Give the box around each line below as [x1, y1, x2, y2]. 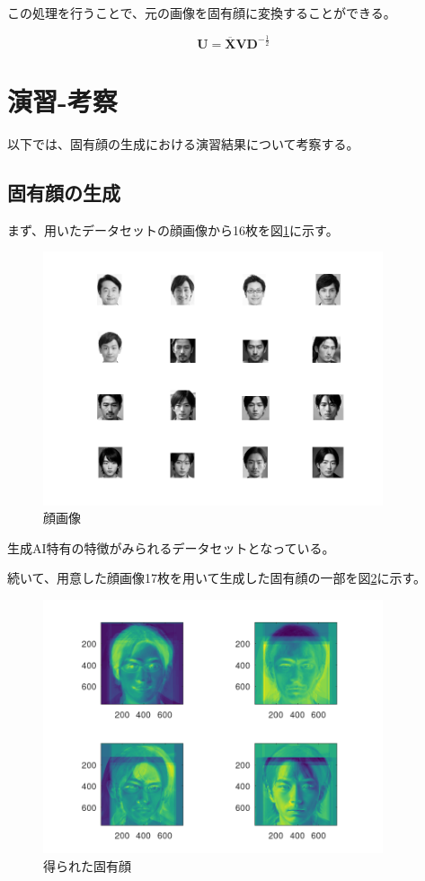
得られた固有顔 [43, 856, 131, 875]
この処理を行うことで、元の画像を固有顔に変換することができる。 [7, 4, 396, 22]
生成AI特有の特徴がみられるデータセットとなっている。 [7, 538, 335, 557]
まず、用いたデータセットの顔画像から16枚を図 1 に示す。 [7, 220, 339, 239]
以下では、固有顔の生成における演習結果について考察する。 [7, 135, 359, 154]
